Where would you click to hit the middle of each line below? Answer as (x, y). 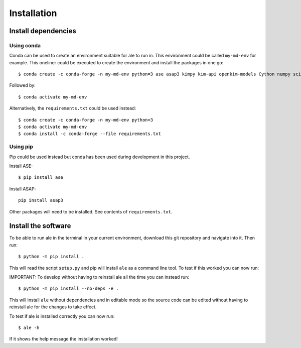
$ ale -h (29, 327)
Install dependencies (43, 31)
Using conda (25, 45)
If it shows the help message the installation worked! (63, 339)
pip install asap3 (41, 200)
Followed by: (23, 85)
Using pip (21, 147)
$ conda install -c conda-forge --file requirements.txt (90, 134)
